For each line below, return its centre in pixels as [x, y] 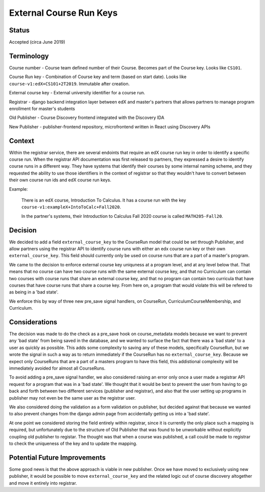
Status [19, 30]
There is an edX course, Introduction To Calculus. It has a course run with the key [104, 200]
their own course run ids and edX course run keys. [60, 180]
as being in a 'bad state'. [34, 292]
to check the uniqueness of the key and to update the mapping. [73, 443]
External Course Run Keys [63, 13]
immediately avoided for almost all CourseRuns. [57, 368]
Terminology [29, 56]
